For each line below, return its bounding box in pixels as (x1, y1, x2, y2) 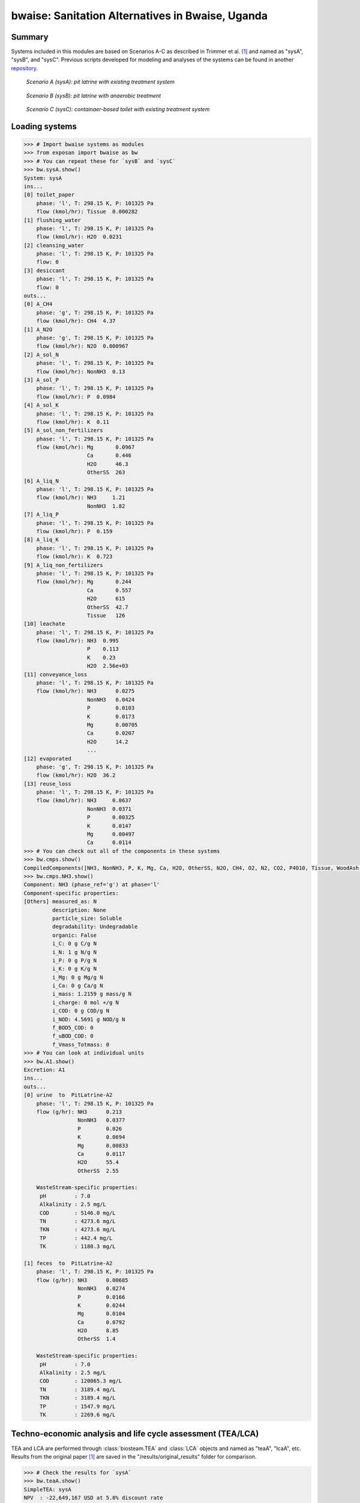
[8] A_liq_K (23, 536, 59, 543)
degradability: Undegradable (52, 923, 138, 930)
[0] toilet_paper (23, 191, 75, 198)
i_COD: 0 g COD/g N (52, 1008, 110, 1014)
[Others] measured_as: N (23, 898, 97, 905)
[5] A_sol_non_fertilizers (23, 427, 103, 434)
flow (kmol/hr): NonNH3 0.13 (36, 368, 125, 375)
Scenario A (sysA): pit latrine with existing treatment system (26, 78, 175, 85)
